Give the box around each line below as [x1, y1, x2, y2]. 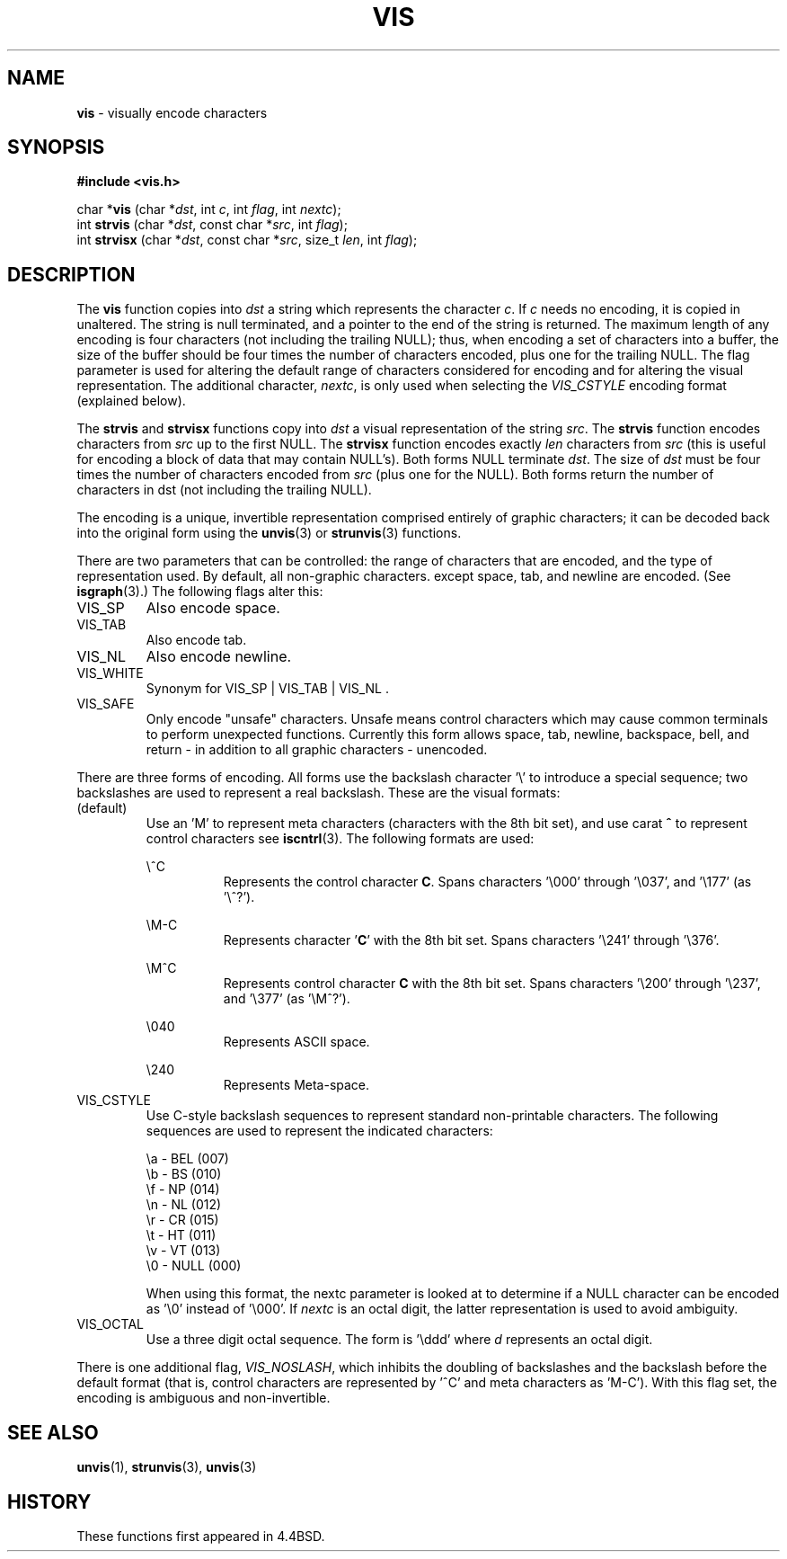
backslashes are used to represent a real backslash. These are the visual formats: [76, 785, 561, 801]
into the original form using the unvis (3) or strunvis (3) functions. [76, 525, 462, 541]
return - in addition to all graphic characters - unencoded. [146, 742, 488, 758]
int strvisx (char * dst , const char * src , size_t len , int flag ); [76, 232, 418, 248]
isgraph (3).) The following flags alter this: [76, 584, 323, 600]
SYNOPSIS [7, 136, 105, 159]
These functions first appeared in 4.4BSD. [76, 1528, 325, 1544]
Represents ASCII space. [223, 1034, 370, 1050]
